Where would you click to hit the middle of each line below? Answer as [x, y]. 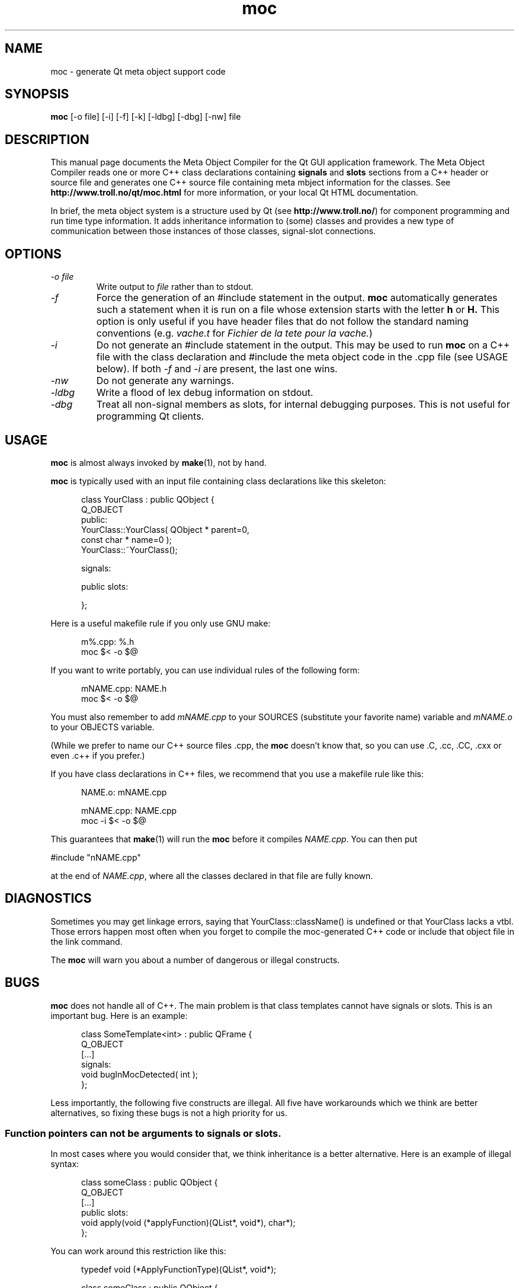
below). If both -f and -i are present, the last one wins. [217, 369]
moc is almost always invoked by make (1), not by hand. [158, 462]
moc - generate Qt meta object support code [138, 71]
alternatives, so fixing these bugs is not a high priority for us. [169, 1113]
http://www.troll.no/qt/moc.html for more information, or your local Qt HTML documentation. [234, 193]
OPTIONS [33, 254]
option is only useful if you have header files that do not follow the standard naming [282, 322]
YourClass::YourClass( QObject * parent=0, [165, 529]
